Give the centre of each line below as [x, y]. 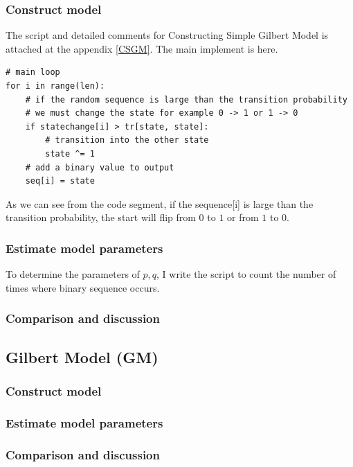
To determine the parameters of [73, 274]
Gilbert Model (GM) [82, 356]
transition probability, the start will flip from [101, 217]
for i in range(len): [55, 86]
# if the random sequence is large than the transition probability [186, 99]
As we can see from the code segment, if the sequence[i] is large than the [160, 203]
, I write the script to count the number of [246, 274]
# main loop [33, 72]
